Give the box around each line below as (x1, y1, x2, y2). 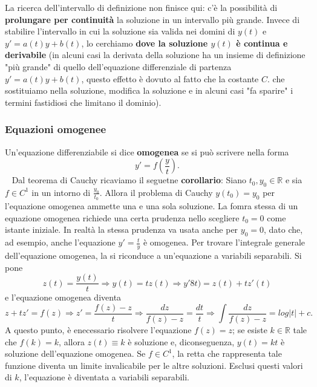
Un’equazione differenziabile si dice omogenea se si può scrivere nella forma (5, 145, 289, 158)
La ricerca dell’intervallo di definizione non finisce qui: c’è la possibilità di (5, 1, 278, 13)
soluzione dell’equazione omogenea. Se (5, 347, 146, 360)
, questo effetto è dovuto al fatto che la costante (81, 72, 259, 85)
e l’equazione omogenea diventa (5, 291, 122, 304)
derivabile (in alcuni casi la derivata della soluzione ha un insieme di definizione (5, 48, 306, 61)
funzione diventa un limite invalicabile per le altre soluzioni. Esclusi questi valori (5, 359, 303, 371)
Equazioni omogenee (5, 122, 106, 137)
